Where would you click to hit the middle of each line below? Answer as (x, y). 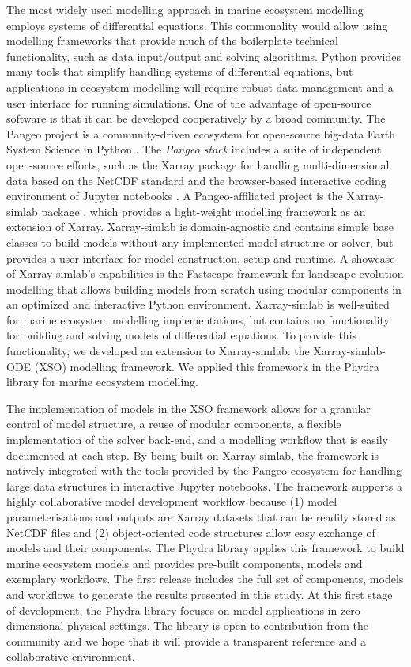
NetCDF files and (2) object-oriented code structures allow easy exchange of (191, 532)
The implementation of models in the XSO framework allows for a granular (189, 408)
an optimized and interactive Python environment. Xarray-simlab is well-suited (198, 304)
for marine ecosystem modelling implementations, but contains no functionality (198, 319)
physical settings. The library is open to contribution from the (218, 625)
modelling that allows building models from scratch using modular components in (204, 288)
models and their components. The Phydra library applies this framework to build (205, 548)
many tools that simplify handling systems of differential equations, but (180, 72)
